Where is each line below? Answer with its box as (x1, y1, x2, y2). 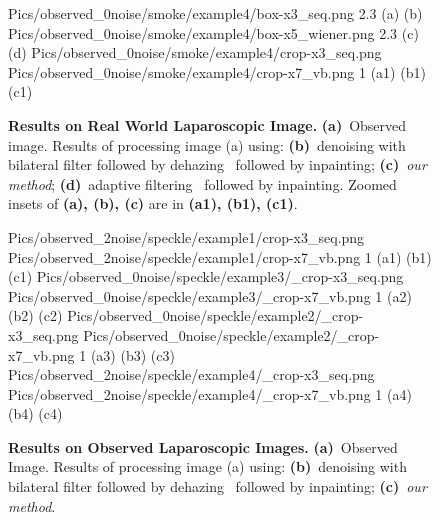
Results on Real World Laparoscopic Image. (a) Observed (8, 114, 407, 135)
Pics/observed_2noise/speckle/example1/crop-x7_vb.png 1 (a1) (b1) (8, 246, 432, 267)
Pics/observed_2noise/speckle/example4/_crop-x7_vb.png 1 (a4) (8, 383, 412, 404)
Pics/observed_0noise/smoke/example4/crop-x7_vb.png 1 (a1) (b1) (8, 61, 426, 82)
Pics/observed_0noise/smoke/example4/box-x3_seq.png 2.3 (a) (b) (8, 3, 423, 23)
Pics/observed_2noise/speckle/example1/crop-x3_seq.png (8, 226, 365, 247)
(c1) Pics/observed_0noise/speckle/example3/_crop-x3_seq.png (8, 266, 404, 287)
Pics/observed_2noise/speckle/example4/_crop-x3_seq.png (8, 364, 375, 385)
